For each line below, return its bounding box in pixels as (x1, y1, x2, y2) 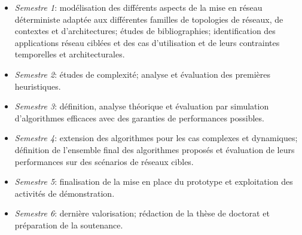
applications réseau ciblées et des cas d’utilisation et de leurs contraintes (14, 36, 280, 48)
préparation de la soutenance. (14, 218, 123, 231)
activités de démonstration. (14, 187, 115, 199)
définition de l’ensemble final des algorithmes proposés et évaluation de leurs (14, 143, 295, 155)
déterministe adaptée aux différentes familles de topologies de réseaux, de (14, 13, 283, 25)
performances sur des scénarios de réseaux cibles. (14, 155, 194, 167)
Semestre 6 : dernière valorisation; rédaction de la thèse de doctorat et (14, 207, 270, 219)
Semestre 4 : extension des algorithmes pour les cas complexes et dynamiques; (14, 132, 298, 144)
